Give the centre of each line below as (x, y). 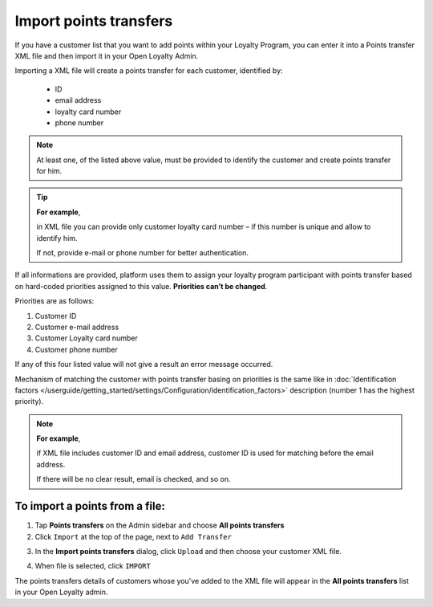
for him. (49, 171)
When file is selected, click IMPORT (93, 566)
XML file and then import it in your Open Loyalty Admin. (107, 55)
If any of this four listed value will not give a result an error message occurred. (144, 365)
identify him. (57, 238)
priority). (29, 401)
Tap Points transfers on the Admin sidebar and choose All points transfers (160, 525)
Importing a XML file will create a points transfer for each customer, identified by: (149, 71)
